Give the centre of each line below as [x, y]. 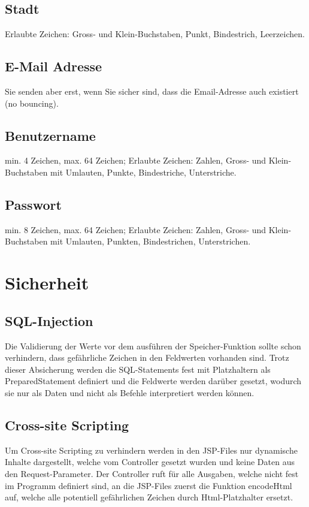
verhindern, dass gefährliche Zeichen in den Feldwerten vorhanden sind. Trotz [147, 357]
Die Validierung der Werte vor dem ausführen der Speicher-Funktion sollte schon [153, 345]
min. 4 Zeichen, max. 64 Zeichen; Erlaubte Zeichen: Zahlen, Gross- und [136, 160]
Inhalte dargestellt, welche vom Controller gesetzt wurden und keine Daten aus [150, 462]
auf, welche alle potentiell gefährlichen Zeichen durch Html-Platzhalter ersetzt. [149, 497]
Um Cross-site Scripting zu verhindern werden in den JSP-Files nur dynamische [151, 450]
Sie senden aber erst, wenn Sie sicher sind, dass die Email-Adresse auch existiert [152, 91]
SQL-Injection [49, 320]
